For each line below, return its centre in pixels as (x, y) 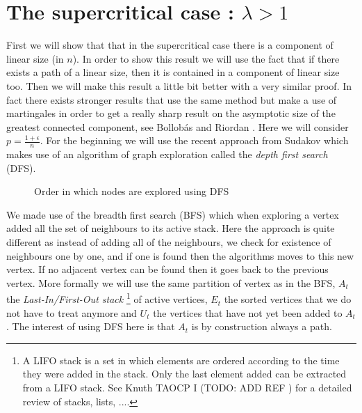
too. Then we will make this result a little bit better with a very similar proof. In (179, 85)
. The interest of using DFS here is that (91, 326)
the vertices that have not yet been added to (248, 312)
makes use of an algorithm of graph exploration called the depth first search (167, 154)
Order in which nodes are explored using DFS (132, 191)
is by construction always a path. (262, 326)
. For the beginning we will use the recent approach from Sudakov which (194, 140)
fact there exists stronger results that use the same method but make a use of (172, 99)
